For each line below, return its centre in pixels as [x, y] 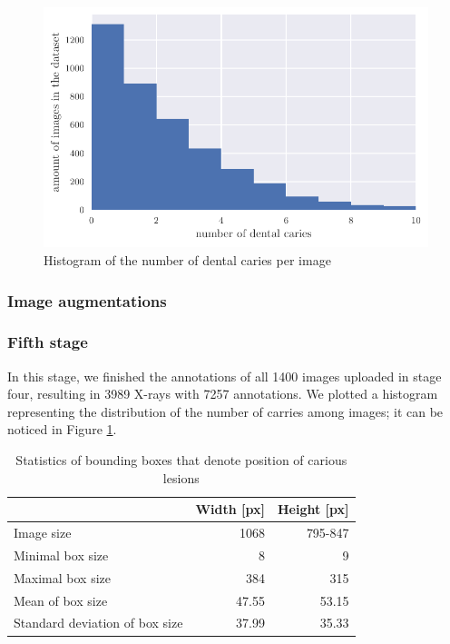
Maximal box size [63, 577]
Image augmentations [87, 300]
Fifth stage [48, 342]
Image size [43, 533]
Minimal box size [61, 555]
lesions [181, 477]
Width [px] [230, 509]
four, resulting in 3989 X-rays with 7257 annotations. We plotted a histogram [223, 394]
